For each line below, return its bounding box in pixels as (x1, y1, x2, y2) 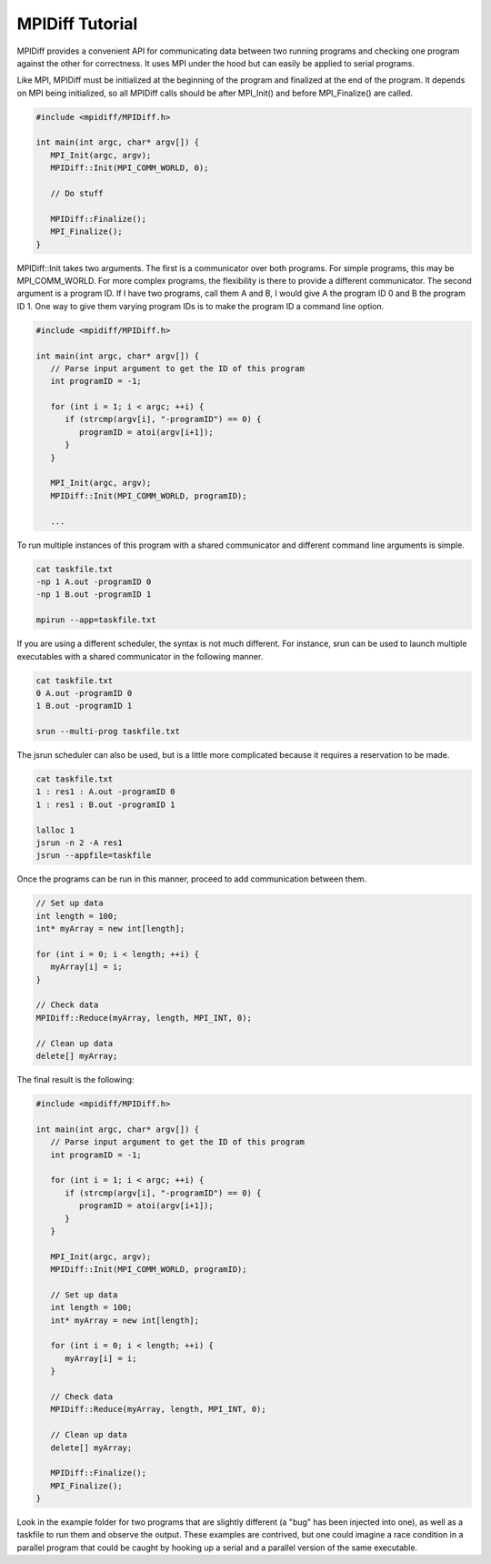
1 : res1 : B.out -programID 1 (35, 799, 176, 810)
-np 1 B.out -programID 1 (35, 590, 152, 600)
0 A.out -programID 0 (35, 688, 133, 698)
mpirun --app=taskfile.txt (35, 615, 156, 625)
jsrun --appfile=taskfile (35, 851, 152, 861)
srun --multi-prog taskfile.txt (35, 726, 181, 737)
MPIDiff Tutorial (16, 14, 138, 34)
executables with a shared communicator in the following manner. (16, 651, 264, 661)
